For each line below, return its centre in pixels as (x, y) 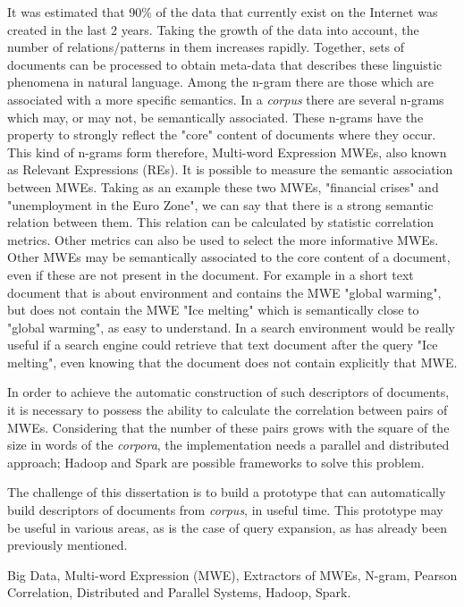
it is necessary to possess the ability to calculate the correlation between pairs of (228, 410)
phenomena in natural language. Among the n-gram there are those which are (221, 82)
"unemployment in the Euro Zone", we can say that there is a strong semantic (220, 204)
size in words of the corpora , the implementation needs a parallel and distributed (228, 445)
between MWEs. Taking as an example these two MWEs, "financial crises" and (223, 186)
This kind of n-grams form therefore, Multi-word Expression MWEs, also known (227, 152)
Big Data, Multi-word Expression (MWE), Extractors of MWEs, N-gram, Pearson (232, 574)
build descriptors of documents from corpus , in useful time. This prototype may (225, 510)
